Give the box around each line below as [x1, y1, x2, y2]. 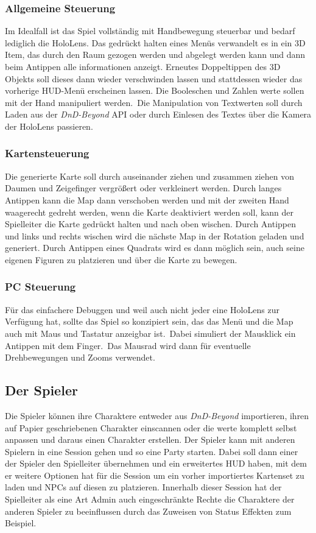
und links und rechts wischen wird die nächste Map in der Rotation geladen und [5, 229, 304, 242]
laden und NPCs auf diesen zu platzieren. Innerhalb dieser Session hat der [5, 481, 282, 493]
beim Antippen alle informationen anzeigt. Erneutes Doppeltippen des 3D [5, 60, 281, 72]
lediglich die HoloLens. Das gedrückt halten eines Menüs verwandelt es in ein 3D [5, 36, 306, 49]
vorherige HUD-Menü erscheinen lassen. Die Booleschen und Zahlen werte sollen [5, 84, 304, 97]
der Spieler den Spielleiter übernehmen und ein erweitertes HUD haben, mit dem [5, 457, 307, 470]
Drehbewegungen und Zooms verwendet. [5, 351, 155, 364]
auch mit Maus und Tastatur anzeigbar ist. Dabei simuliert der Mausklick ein [5, 327, 296, 339]
